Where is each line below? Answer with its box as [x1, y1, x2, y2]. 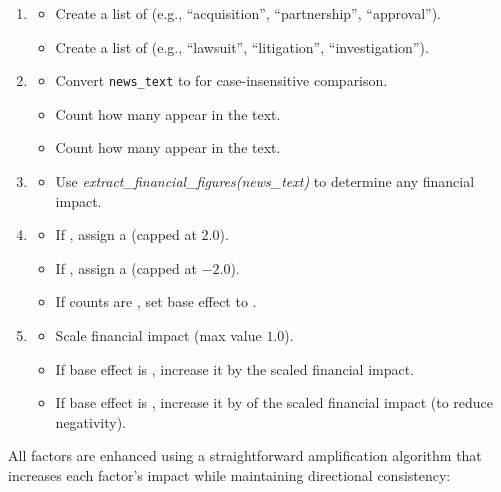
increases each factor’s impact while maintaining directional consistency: [8, 464, 451, 485]
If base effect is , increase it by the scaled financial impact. [55, 358, 415, 379]
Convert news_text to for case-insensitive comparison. [55, 70, 388, 91]
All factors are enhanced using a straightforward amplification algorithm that [8, 445, 482, 466]
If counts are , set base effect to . [55, 291, 257, 312]
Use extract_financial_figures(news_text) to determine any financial [55, 171, 475, 192]
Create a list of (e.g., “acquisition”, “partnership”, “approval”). [55, 3, 441, 23]
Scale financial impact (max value [55, 325, 262, 345]
